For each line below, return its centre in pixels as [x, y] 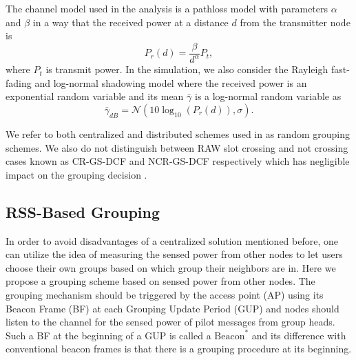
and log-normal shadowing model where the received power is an [171, 82]
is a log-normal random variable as [268, 96]
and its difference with [299, 335]
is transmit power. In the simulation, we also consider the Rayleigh [187, 69]
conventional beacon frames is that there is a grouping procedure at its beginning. [179, 349]
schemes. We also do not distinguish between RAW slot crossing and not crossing [177, 147]
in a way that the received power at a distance [130, 22]
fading [19, 82]
